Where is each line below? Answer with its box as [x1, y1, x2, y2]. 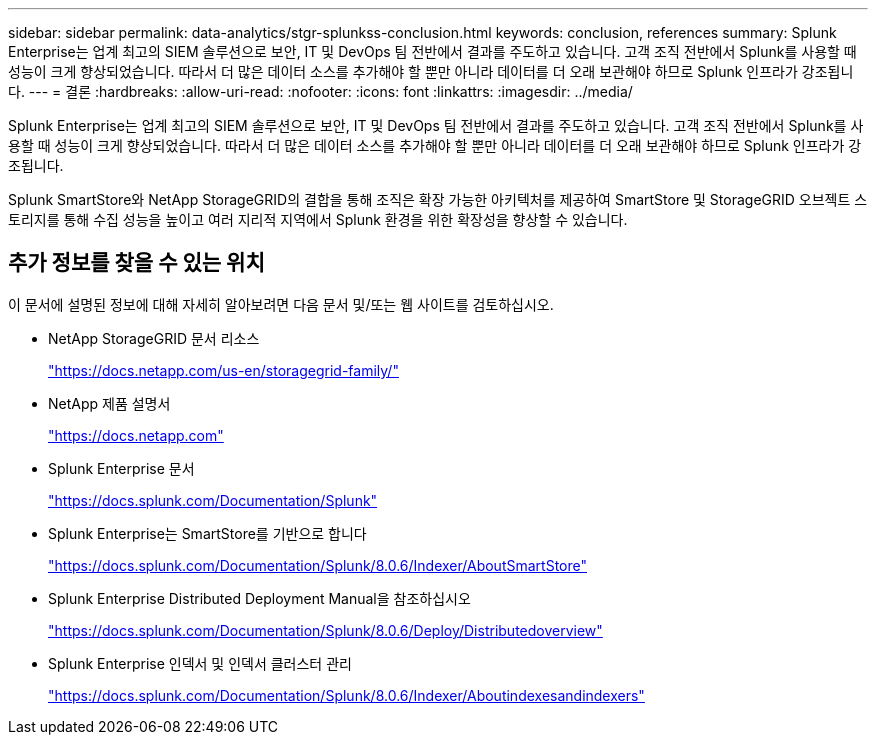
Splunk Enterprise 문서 [48, 459, 195, 477]
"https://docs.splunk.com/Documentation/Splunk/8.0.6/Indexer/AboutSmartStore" [48, 556, 587, 574]
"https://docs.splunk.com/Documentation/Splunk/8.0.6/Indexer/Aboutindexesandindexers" [48, 686, 645, 704]
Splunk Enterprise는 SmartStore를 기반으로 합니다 [48, 524, 367, 542]
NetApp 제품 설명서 [48, 394, 171, 412]
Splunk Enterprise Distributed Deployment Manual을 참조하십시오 [48, 589, 471, 607]
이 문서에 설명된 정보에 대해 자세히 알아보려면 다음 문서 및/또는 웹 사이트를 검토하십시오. [8, 295, 554, 313]
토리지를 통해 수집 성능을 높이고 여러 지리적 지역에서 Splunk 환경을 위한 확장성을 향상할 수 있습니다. [8, 211, 628, 228]
